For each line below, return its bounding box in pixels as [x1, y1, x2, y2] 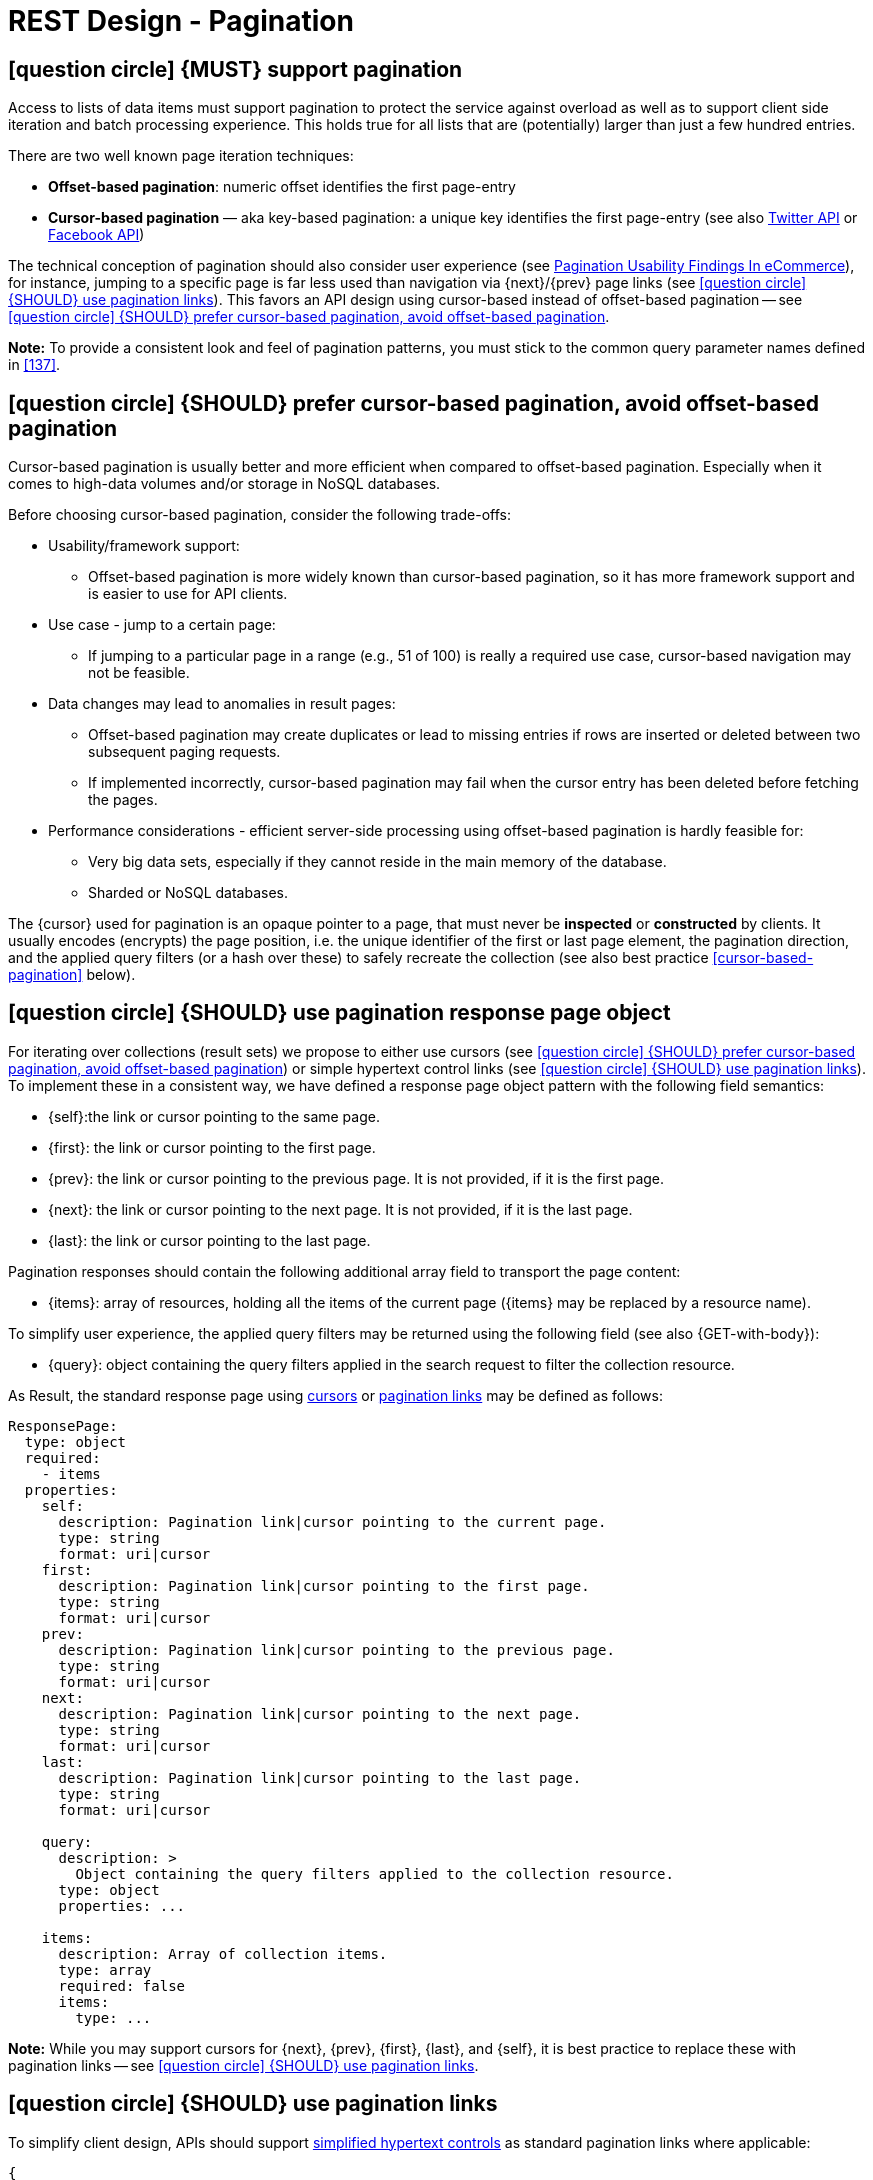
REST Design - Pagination [8, 4, 354, 38]
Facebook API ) [48, 226, 145, 244]
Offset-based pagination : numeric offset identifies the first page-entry [48, 178, 516, 196]
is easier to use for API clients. [88, 585, 288, 603]
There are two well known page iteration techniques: [8, 147, 354, 165]
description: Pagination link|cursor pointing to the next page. [58, 1705, 582, 1722]
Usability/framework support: [48, 537, 240, 555]
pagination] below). [8, 966, 136, 984]
